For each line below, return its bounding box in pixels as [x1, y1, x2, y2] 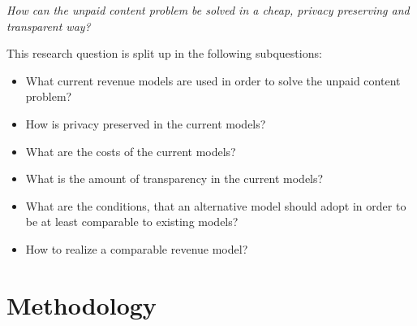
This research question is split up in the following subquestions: [6, 45, 322, 62]
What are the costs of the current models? [25, 142, 236, 159]
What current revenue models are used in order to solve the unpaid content [25, 72, 401, 89]
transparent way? [6, 17, 91, 34]
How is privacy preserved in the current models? [25, 115, 266, 132]
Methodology [6, 288, 157, 321]
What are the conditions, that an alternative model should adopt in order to [25, 197, 406, 214]
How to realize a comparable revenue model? [25, 240, 248, 257]
